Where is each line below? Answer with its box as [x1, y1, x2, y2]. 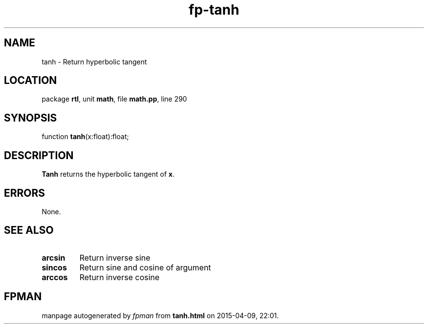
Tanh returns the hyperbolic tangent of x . [42, 170, 175, 179]
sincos [42, 262, 67, 272]
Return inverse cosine [79, 272, 160, 282]
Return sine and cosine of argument [79, 262, 211, 272]
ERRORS [4, 186, 45, 199]
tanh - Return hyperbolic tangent [42, 57, 147, 66]
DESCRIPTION [4, 149, 74, 162]
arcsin [42, 252, 65, 263]
